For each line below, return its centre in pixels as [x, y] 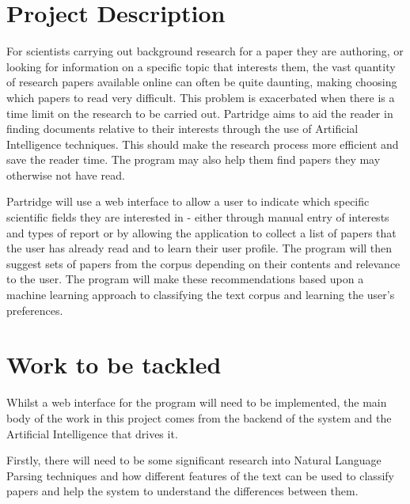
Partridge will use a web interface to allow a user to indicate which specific [188, 201]
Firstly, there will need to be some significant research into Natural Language [194, 460]
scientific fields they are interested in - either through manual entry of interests [198, 217]
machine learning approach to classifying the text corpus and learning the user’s [201, 295]
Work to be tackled [114, 364]
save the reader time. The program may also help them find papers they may [194, 159]
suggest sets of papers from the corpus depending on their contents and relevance [203, 263]
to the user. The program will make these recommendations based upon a [185, 279]
